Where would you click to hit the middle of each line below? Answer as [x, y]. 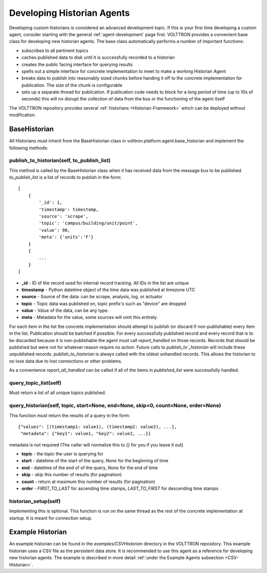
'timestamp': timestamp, [69, 209]
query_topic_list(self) [35, 383]
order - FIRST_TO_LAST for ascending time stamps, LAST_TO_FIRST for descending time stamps [120, 488]
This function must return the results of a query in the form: [70, 415]
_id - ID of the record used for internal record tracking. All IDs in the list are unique [105, 283]
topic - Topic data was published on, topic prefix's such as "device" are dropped [104, 304]
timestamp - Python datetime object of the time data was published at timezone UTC [108, 290]
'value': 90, [54, 230]
